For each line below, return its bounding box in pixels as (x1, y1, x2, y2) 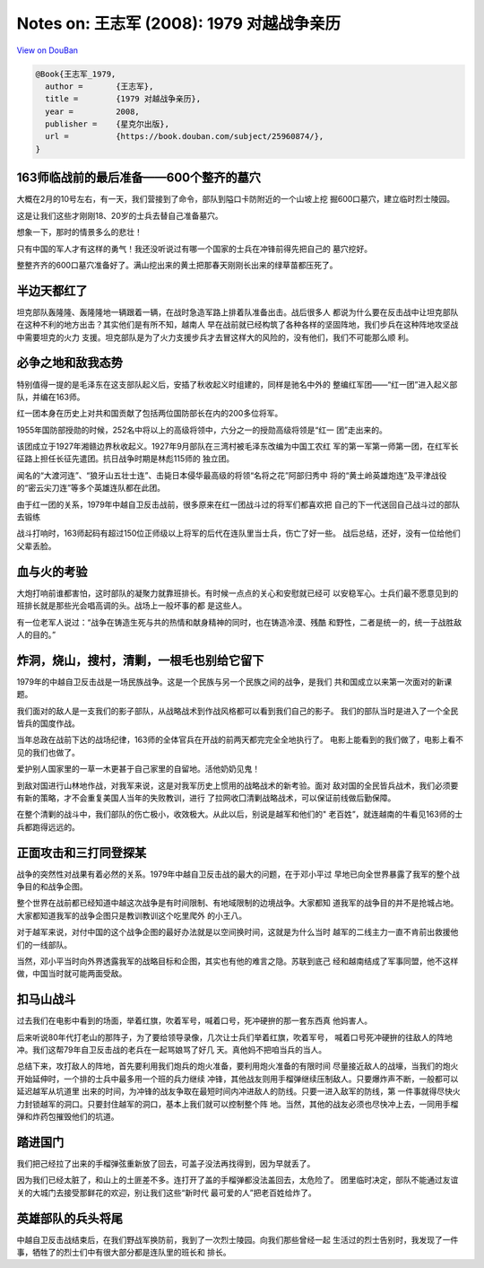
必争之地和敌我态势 (16, 355, 123, 371)
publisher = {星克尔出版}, (45, 119, 170, 129)
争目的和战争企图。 (16, 881, 88, 892)
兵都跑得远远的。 (16, 821, 80, 832)
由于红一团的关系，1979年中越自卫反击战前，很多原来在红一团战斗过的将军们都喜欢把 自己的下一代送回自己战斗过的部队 (16, 499, 461, 510)
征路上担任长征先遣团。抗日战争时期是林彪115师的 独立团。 (16, 453, 235, 464)
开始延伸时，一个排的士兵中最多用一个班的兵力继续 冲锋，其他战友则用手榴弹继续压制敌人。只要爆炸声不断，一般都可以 (16, 1073, 459, 1084)
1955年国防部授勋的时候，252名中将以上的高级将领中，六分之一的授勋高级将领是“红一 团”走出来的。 (16, 424, 387, 435)
